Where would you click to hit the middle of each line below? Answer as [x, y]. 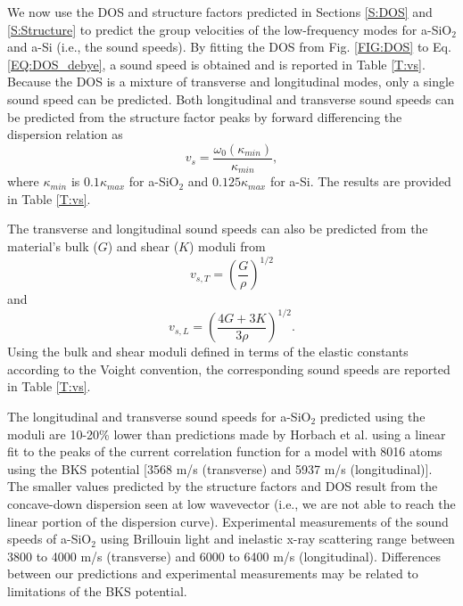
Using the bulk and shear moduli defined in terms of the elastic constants [208, 352]
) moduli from [227, 246]
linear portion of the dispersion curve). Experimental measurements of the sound [228, 521]
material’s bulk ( [53, 246]
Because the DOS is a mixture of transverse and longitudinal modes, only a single [231, 82]
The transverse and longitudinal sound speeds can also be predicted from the [218, 229]
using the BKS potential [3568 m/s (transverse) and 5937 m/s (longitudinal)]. [220, 468]
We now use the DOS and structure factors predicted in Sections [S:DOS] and [220, 12]
